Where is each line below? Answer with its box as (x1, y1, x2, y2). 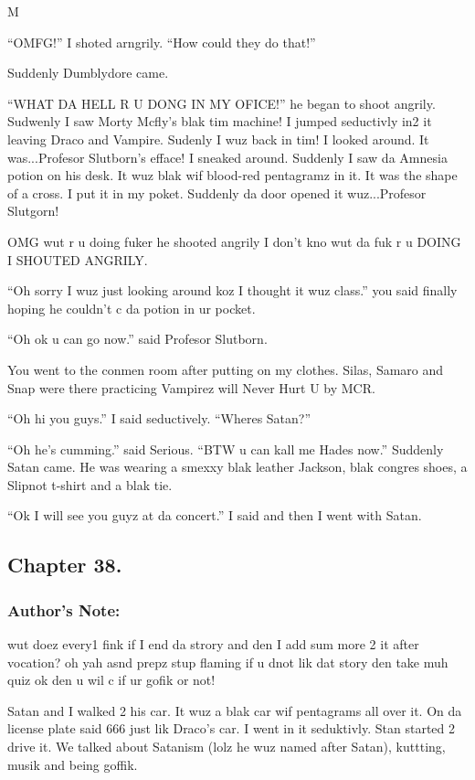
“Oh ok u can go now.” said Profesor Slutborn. (7, 329, 268, 348)
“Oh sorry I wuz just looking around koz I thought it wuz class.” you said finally (7, 281, 458, 300)
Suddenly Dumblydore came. (7, 63, 169, 82)
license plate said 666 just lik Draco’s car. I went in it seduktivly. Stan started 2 (7, 719, 455, 738)
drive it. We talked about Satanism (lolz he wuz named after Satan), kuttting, (7, 737, 446, 756)
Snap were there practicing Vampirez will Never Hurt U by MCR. (7, 378, 375, 397)
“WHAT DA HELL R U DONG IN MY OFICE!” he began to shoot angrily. (7, 93, 436, 112)
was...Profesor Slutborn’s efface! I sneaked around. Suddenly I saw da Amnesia (7, 147, 448, 166)
